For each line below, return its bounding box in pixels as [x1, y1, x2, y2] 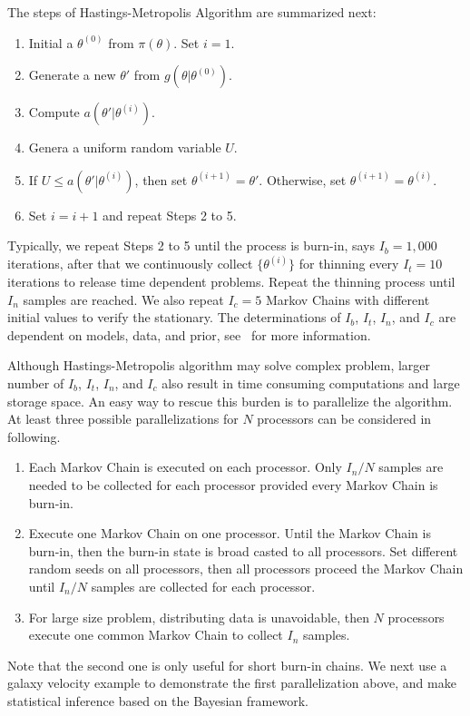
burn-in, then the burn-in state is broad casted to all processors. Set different [28, 541, 458, 560]
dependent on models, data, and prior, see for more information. [7, 325, 371, 344]
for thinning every [299, 254, 399, 273]
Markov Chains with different [265, 289, 430, 309]
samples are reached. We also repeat [23, 289, 224, 309]
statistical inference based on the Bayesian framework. [7, 691, 308, 710]
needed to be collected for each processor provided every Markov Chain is [28, 475, 438, 494]
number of [7, 373, 64, 392]
